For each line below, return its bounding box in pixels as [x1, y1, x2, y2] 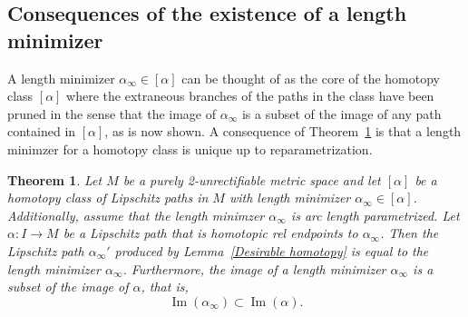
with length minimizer [229, 188, 351, 207]
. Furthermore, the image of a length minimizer [122, 259, 386, 278]
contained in [7, 122, 76, 141]
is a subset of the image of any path [241, 104, 442, 123]
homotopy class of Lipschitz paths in [7, 188, 209, 207]
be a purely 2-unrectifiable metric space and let [122, 170, 381, 189]
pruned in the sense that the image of [7, 104, 217, 123]
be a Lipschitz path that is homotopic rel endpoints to [63, 223, 358, 243]
